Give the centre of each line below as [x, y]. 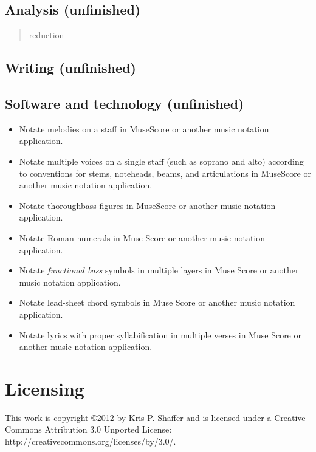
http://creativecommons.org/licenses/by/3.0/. [91, 441]
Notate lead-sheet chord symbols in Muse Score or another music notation [157, 302]
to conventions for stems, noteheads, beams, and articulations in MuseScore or [165, 173]
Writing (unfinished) [70, 68]
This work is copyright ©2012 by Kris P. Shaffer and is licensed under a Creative [155, 417]
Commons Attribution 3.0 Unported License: [88, 429]
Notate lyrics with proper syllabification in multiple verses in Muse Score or [160, 334]
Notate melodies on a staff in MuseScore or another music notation [144, 128]
